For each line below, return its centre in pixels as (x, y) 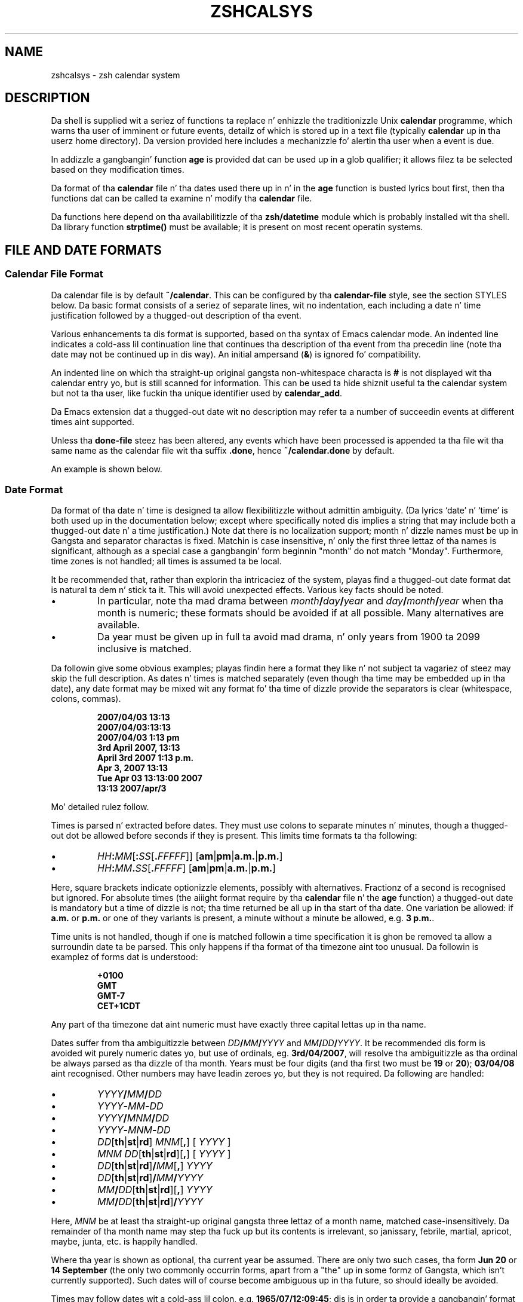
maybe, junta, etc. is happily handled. (124, 1242)
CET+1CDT (119, 1006)
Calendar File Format (54, 274)
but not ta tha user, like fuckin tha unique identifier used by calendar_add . (197, 393)
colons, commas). (86, 699)
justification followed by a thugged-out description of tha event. (176, 315)
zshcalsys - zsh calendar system (116, 75)
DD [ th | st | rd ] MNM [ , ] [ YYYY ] (164, 1142)
